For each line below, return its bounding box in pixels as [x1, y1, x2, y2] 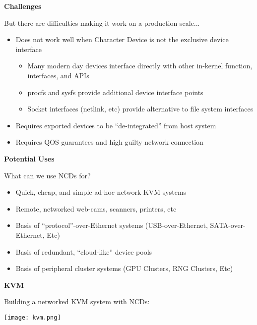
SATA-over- [210, 220, 246, 230]
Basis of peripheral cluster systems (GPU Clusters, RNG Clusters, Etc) [15, 263, 233, 273]
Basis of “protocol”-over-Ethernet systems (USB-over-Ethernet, [15, 220, 208, 230]
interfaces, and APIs [27, 70, 89, 80]
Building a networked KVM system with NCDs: [4, 296, 150, 307]
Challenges [4, 1, 42, 11]
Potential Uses [4, 153, 55, 163]
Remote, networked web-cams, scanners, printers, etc [15, 203, 177, 214]
